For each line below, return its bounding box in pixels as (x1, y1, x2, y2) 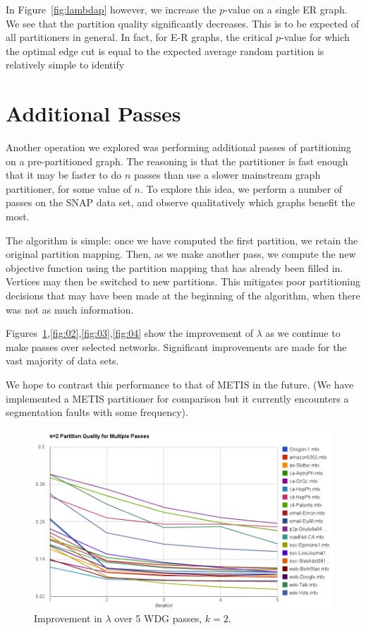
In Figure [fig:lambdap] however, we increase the (6, 2, 216, 16)
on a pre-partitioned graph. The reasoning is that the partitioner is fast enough (6, 153, 348, 168)
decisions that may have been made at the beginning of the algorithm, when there (6, 288, 360, 303)
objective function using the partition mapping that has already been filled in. (6, 260, 343, 275)
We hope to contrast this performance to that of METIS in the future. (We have (6, 377, 354, 391)
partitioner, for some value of (6, 181, 131, 196)
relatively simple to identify (6, 57, 125, 72)
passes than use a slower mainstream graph (133, 167, 321, 182)
